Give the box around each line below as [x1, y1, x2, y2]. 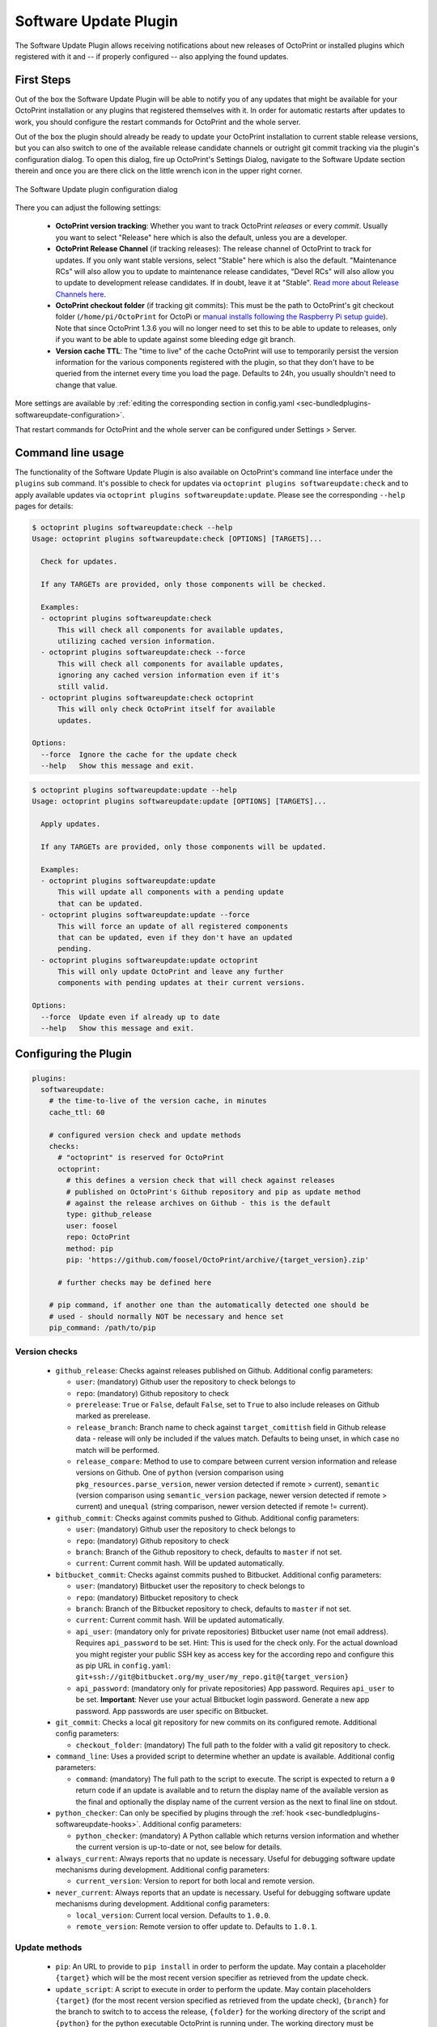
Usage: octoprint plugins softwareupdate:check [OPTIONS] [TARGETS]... [32, 534, 323, 543]
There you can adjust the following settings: [15, 203, 162, 212]
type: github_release [66, 1210, 152, 1219]
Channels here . [55, 289, 107, 299]
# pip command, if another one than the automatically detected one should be [49, 1301, 370, 1309]
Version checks [15, 1346, 78, 1357]
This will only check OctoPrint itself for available [57, 705, 276, 714]
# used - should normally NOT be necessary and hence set [49, 1312, 284, 1321]
